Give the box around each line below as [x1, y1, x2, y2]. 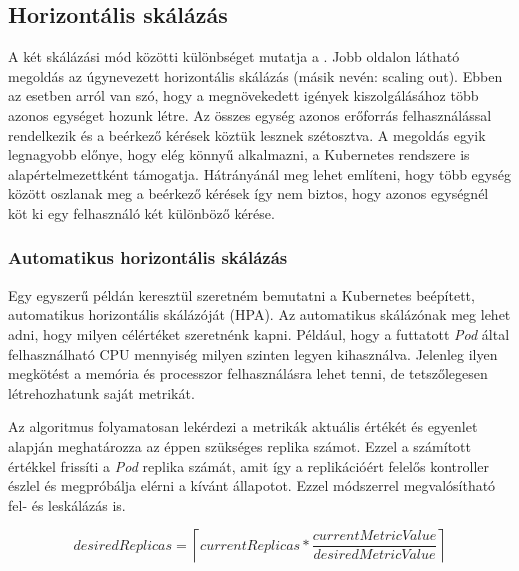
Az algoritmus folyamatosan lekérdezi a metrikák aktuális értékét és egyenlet [8, 416, 478, 437]
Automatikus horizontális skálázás [8, 245, 288, 270]
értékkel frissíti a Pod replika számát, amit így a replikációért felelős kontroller [8, 455, 489, 476]
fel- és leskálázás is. [8, 494, 126, 515]
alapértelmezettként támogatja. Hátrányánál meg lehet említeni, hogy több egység [8, 163, 511, 184]
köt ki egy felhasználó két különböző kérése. [8, 202, 275, 223]
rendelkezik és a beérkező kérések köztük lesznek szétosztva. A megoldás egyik [8, 124, 486, 145]
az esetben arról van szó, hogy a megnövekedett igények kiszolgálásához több [8, 85, 479, 106]
